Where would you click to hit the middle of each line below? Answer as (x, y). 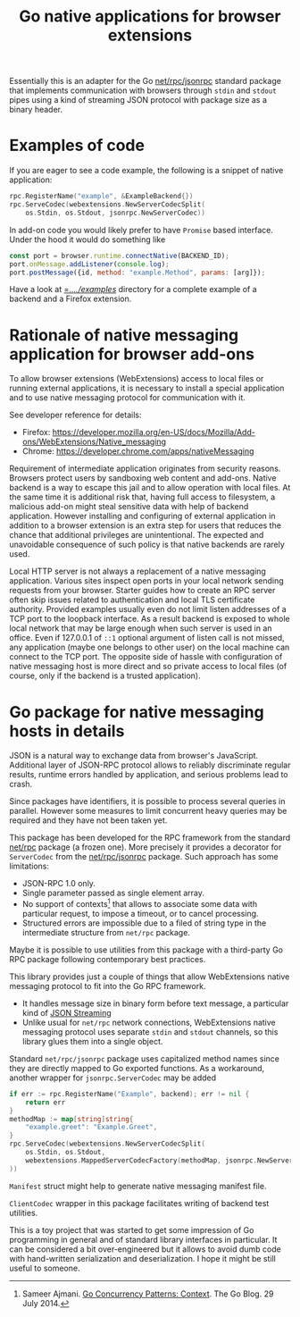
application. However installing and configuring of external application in (142, 516)
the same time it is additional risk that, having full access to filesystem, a (142, 497)
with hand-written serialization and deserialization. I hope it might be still (143, 1258)
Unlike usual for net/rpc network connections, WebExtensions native (149, 1022)
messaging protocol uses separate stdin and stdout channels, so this (150, 1032)
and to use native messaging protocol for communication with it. (127, 398)
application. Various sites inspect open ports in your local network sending (146, 581)
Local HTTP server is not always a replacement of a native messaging (137, 571)
